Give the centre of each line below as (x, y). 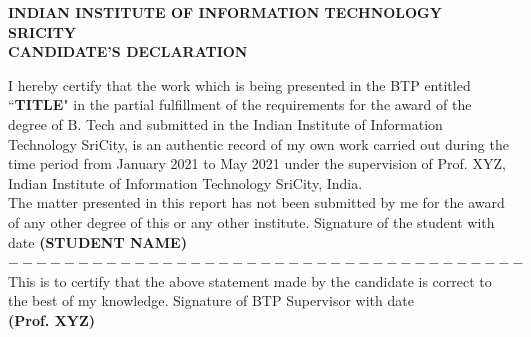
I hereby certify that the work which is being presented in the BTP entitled (239, 84)
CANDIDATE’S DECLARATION (128, 51)
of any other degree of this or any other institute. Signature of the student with (251, 221)
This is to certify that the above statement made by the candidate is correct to (250, 280)
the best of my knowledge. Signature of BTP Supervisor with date (211, 300)
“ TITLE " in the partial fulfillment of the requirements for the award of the (240, 104)
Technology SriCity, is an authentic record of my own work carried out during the (258, 143)
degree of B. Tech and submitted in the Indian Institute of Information (225, 123)
